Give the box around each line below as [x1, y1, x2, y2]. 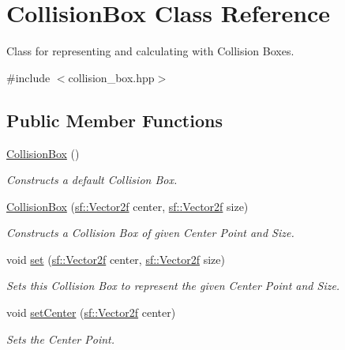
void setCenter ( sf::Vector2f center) [6, 304, 176, 321]
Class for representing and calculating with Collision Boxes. [6, 43, 294, 59]
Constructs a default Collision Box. [6, 171, 178, 188]
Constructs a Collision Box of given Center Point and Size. [6, 224, 294, 241]
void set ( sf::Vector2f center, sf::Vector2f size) [6, 250, 225, 267]
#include [6, 69, 51, 85]
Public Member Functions [6, 107, 223, 132]
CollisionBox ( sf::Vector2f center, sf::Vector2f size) [6, 198, 249, 214]
